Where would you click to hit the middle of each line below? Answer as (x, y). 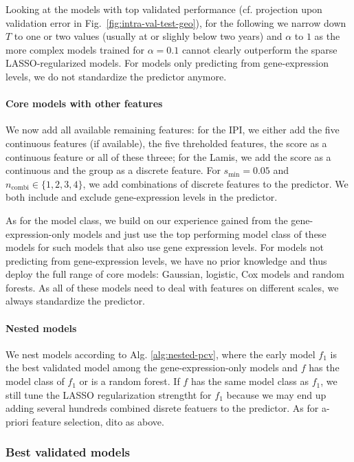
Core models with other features (84, 103)
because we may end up (276, 394)
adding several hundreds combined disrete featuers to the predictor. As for (162, 408)
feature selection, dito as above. (98, 421)
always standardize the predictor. (75, 301)
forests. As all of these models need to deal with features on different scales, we (172, 287)
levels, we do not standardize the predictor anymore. (116, 76)
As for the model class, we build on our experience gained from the (147, 220)
